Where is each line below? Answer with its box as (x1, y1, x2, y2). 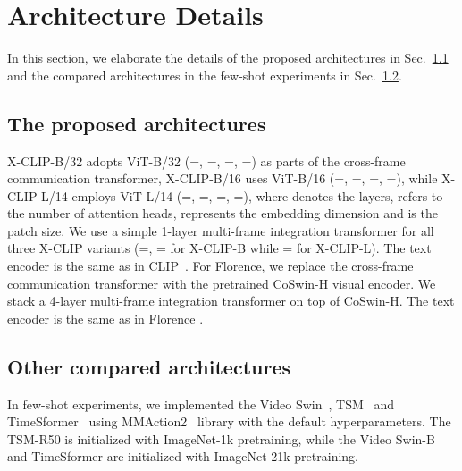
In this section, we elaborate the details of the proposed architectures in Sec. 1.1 (7, 48, 449, 67)
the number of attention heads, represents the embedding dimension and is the (7, 204, 438, 223)
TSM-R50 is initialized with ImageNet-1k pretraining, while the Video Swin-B (7, 429, 435, 448)
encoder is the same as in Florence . (7, 308, 204, 327)
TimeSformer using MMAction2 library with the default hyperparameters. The (7, 412, 451, 431)
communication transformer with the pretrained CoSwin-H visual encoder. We (7, 273, 436, 292)
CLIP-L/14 (7, 186, 68, 205)
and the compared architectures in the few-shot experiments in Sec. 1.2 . (7, 65, 402, 84)
